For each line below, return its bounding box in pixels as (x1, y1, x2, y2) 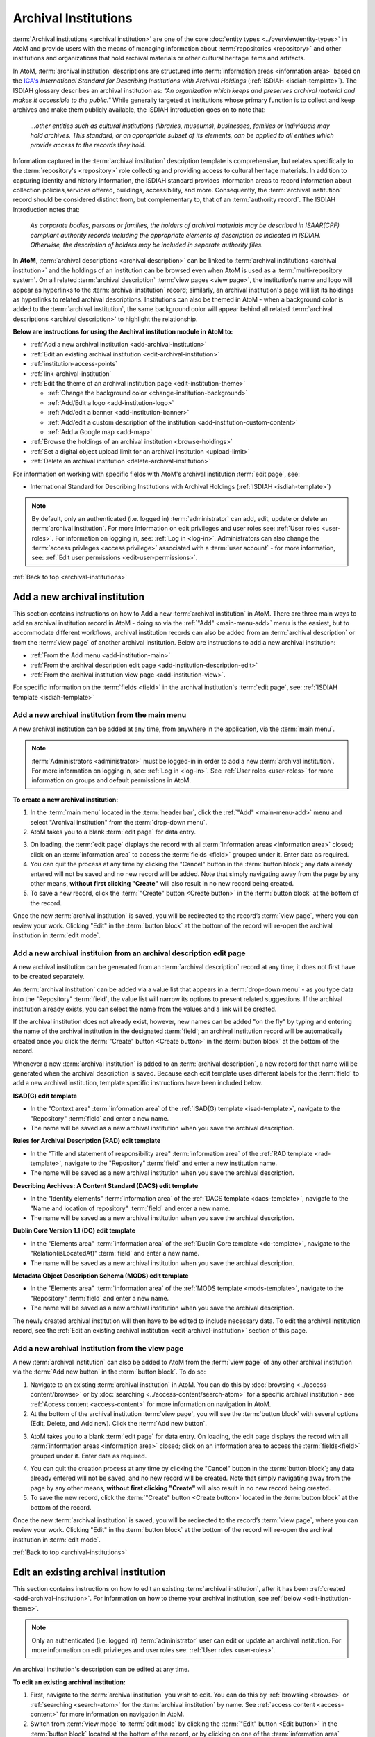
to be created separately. (12, 973, 85, 981)
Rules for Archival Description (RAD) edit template (12, 1137, 161, 1145)
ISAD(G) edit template (12, 1092, 78, 1100)
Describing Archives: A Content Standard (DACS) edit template (12, 1181, 199, 1189)
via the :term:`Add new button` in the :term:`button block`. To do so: (12, 1367, 206, 1376)
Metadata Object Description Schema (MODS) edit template (12, 1271, 189, 1280)
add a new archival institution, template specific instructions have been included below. (12, 1079, 263, 1087)
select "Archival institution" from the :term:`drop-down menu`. (30, 818, 208, 826)
